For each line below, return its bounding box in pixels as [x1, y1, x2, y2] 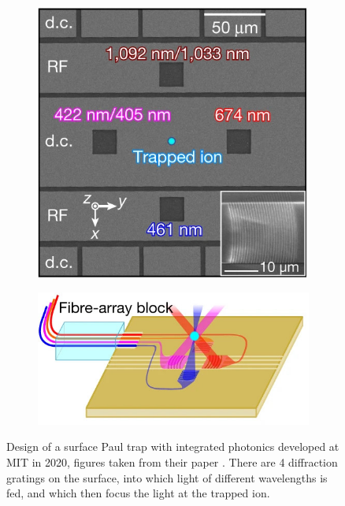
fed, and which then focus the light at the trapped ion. [6, 485, 270, 501]
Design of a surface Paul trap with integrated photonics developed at [6, 438, 339, 455]
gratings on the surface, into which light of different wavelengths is [6, 469, 328, 486]
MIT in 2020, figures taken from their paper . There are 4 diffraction [6, 453, 338, 470]
